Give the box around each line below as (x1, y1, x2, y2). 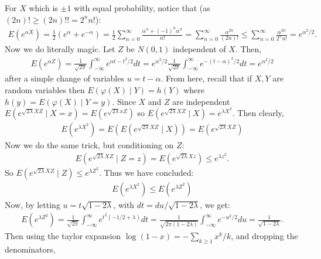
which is (29, 2, 58, 13)
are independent (172, 95, 230, 107)
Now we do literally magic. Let (5, 43, 115, 55)
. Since (112, 95, 136, 107)
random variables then (5, 83, 85, 96)
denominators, (5, 243, 56, 255)
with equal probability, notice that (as (74, 2, 210, 13)
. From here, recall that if (160, 72, 252, 84)
